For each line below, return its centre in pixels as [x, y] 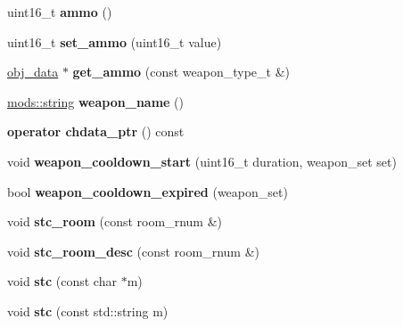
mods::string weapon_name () [96, 101]
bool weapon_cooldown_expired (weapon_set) [148, 191]
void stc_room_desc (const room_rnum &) [133, 251]
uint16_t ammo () [60, 12]
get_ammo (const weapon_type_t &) [181, 72]
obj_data [33, 72]
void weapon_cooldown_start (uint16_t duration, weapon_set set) [202, 161]
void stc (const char [62, 281]
